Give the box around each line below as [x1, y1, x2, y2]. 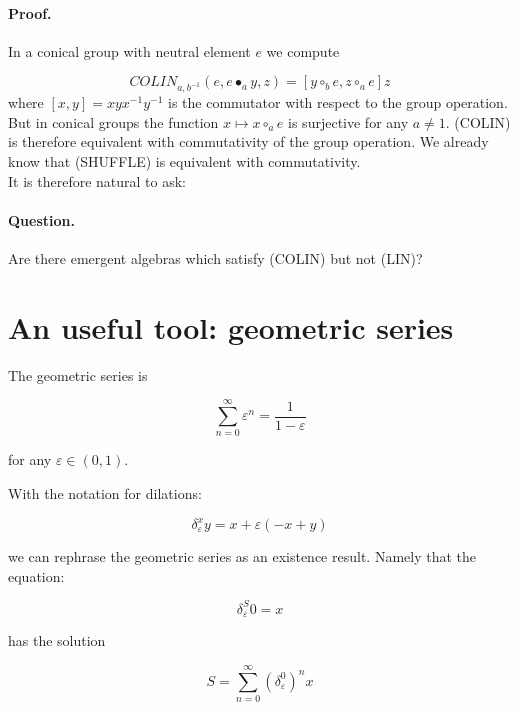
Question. [8, 209, 75, 230]
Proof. [8, 2, 52, 23]
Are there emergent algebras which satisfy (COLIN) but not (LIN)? [8, 247, 423, 268]
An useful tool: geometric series [8, 306, 454, 347]
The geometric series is [8, 364, 148, 385]
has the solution [8, 630, 106, 651]
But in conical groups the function [8, 111, 219, 132]
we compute [266, 40, 340, 61]
